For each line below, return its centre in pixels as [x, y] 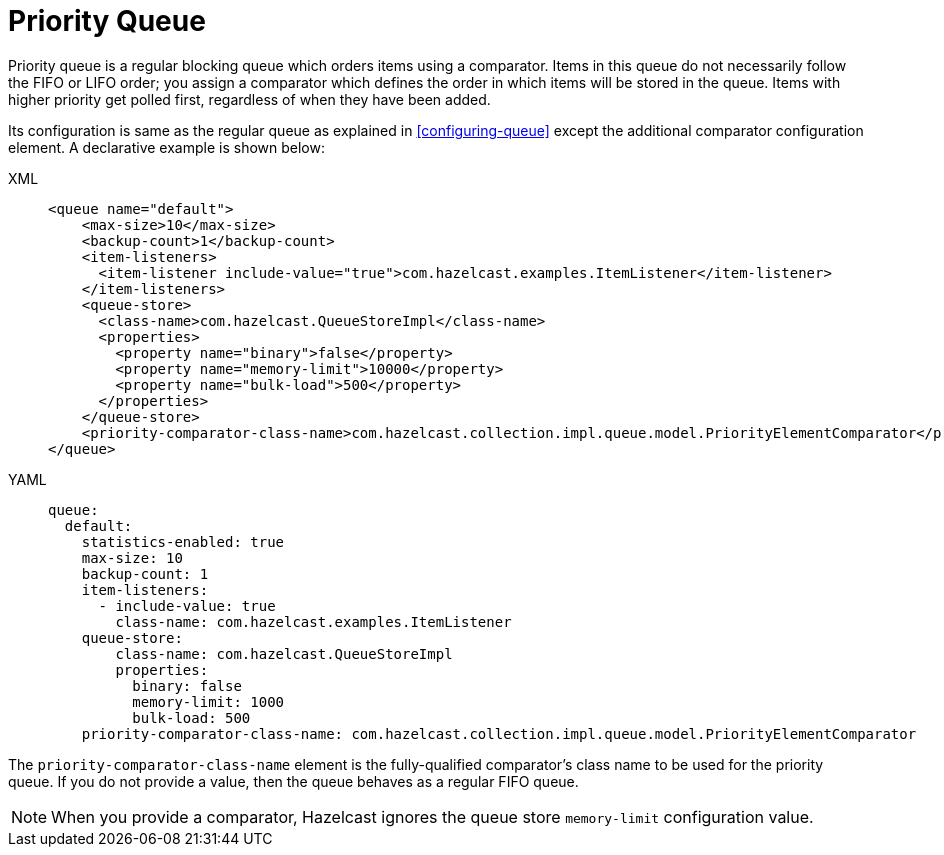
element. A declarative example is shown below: [166, 147]
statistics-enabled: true [183, 541]
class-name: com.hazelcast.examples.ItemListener [313, 621]
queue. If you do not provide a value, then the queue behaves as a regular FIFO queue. [293, 781]
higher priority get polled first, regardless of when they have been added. [249, 99]
